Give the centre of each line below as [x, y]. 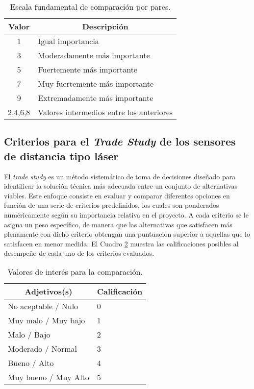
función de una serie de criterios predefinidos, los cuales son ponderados [112, 205]
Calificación [120, 291]
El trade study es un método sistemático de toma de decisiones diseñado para [120, 176]
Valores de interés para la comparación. [75, 271]
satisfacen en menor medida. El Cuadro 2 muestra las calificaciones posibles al [121, 243]
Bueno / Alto [31, 363]
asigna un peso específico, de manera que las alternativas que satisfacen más [118, 224]
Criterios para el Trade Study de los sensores [120, 141]
